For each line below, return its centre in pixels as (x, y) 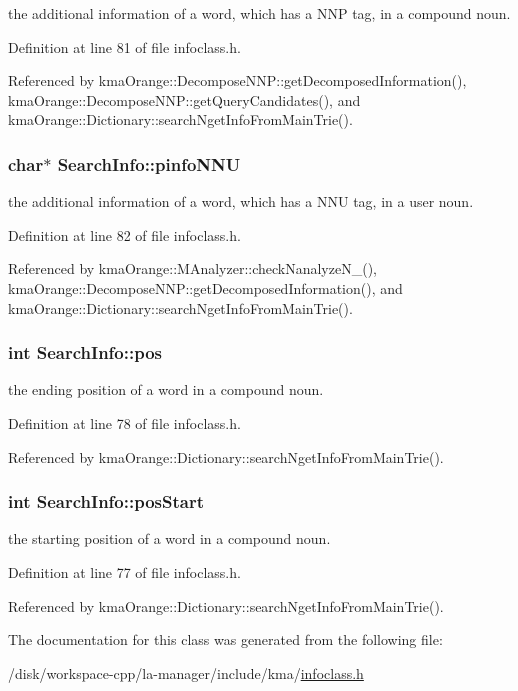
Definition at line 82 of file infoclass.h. (124, 234)
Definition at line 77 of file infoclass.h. (124, 571)
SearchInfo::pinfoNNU (149, 163)
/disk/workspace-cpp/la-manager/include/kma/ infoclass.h (186, 672)
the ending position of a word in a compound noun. (166, 389)
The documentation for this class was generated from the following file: (225, 639)
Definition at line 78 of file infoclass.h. (124, 422)
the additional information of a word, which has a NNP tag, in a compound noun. (259, 13)
